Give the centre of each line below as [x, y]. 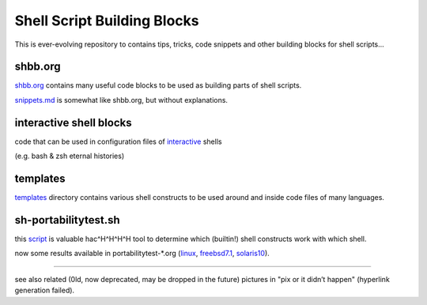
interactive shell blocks [73, 122]
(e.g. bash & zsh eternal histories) [70, 156]
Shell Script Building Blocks [107, 21]
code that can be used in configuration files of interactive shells [118, 141]
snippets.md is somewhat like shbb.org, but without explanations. [121, 100]
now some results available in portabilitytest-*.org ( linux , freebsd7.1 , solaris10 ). [142, 254]
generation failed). [45, 290]
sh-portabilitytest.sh [67, 220]
